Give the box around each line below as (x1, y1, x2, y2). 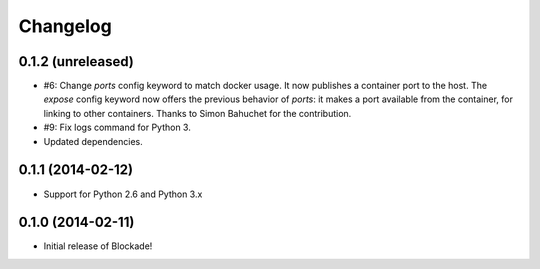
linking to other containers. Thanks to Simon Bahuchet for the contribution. (43, 107, 352, 119)
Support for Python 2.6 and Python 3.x (43, 188, 203, 200)
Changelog (18, 15, 112, 37)
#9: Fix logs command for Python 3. (43, 121, 192, 134)
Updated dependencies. (43, 135, 144, 147)
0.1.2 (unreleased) (18, 53, 134, 70)
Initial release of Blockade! (43, 240, 153, 252)
